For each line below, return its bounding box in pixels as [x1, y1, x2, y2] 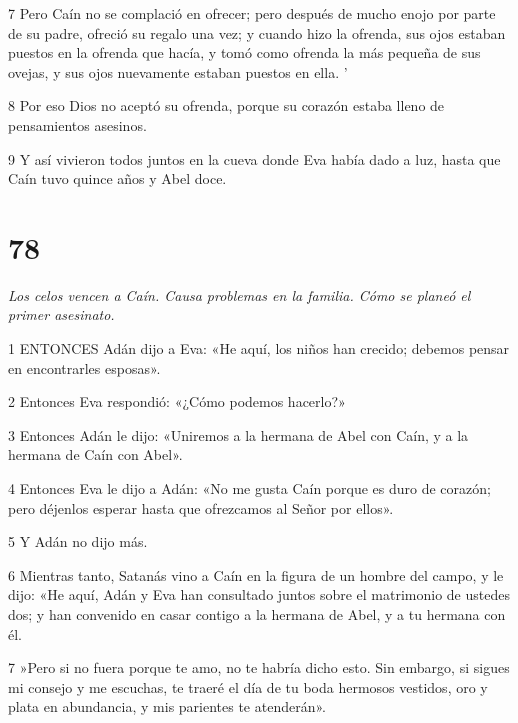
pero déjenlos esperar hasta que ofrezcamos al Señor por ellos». [8, 497, 394, 518]
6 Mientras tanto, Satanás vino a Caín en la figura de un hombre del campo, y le [8, 564, 504, 585]
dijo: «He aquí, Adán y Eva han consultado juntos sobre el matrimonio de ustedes [8, 584, 510, 605]
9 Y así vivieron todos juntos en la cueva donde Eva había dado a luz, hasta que [8, 148, 501, 169]
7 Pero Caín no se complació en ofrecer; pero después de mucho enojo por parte [8, 3, 496, 23]
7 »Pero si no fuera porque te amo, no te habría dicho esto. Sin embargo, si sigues [8, 657, 510, 678]
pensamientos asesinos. [8, 114, 147, 135]
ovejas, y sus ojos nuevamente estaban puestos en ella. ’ [8, 61, 348, 82]
